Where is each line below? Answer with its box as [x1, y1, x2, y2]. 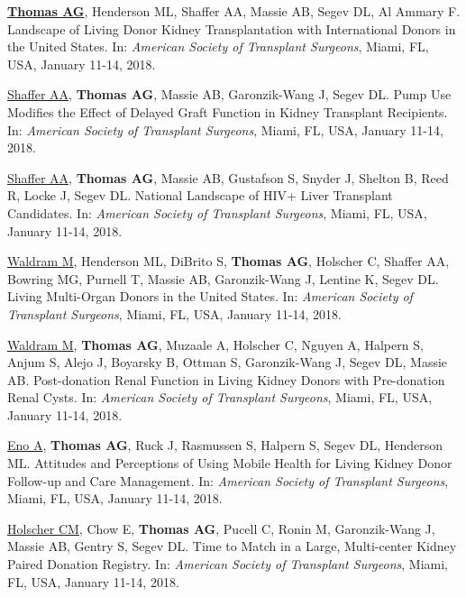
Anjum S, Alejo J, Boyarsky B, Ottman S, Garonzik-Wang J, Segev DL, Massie [7, 353, 448, 372]
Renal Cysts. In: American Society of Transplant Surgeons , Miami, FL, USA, [7, 388, 433, 407]
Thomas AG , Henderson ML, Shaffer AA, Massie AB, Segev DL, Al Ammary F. [7, 2, 461, 20]
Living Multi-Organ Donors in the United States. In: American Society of [7, 287, 413, 306]
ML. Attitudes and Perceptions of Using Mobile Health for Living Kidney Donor [7, 454, 452, 473]
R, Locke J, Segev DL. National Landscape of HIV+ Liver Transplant [7, 186, 393, 205]
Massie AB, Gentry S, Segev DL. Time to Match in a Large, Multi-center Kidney [7, 537, 457, 556]
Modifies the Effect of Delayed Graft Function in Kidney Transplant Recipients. [7, 102, 448, 121]
